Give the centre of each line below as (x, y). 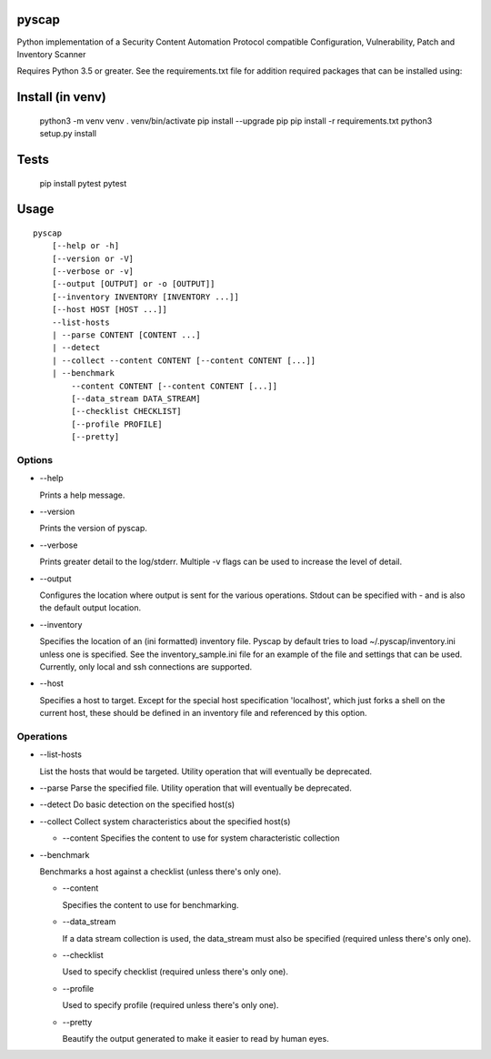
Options (35, 459)
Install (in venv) (61, 97)
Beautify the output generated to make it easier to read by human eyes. (195, 1038)
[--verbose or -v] (93, 272)
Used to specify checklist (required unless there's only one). (175, 972)
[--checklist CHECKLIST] (126, 411)
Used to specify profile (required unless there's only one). (170, 1005)
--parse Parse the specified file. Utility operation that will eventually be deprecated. (195, 788)
